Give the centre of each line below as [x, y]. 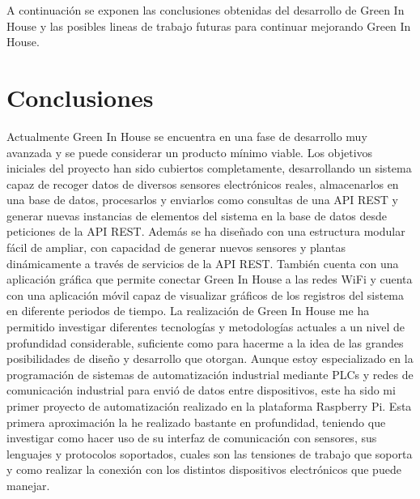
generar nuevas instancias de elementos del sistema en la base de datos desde [197, 215]
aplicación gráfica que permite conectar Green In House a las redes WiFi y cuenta [210, 279]
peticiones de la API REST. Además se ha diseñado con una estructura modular [206, 231]
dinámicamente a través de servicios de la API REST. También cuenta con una [203, 263]
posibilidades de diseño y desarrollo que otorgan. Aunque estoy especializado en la [210, 358]
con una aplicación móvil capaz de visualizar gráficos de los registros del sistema [206, 294]
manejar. [28, 485]
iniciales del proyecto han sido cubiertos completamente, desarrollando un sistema [209, 168]
